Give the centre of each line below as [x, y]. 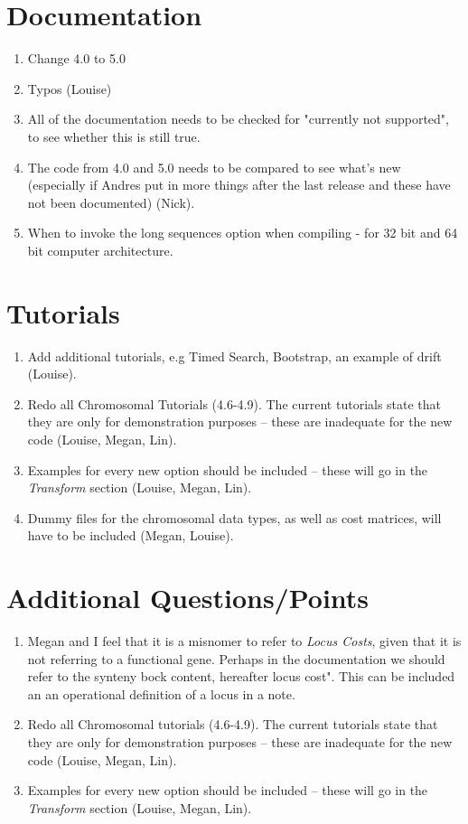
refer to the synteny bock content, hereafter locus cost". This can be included [241, 676]
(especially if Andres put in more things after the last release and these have [239, 185]
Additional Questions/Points [188, 598]
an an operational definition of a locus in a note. [161, 693]
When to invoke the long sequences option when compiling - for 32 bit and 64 [243, 233]
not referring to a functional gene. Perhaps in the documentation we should [236, 658]
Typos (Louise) [70, 88]
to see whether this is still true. [114, 136]
